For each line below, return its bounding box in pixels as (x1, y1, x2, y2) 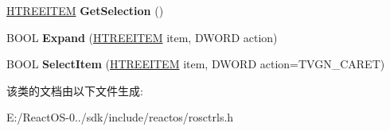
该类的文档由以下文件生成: (6, 82, 143, 98)
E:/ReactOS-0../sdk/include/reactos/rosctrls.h (6, 109, 234, 125)
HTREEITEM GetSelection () (6, 2, 164, 18)
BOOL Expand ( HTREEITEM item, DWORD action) (6, 29, 278, 45)
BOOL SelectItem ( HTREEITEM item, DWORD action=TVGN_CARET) (6, 56, 385, 72)
